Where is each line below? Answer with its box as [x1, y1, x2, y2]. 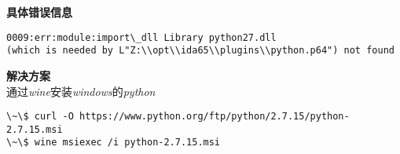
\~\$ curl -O [6, 111, 74, 123]
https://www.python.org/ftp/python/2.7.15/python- [79, 111, 350, 123]
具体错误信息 [6, 4, 72, 20]
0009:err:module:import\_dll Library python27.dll [6, 31, 277, 43]
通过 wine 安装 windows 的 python [6, 82, 156, 99]
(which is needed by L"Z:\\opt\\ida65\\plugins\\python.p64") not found [6, 45, 394, 57]
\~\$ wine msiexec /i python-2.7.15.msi [6, 137, 221, 148]
